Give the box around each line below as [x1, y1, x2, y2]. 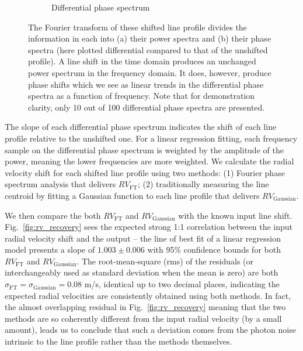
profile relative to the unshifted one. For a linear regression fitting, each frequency [5, 132, 298, 144]
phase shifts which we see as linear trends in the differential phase [28, 78, 264, 90]
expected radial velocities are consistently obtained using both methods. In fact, [5, 289, 291, 301]
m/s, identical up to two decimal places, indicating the [84, 278, 280, 290]
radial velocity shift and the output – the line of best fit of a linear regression [5, 232, 281, 244]
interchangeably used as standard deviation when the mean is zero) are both [5, 266, 278, 278]
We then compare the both [5, 209, 101, 221]
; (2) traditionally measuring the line [137, 178, 269, 190]
